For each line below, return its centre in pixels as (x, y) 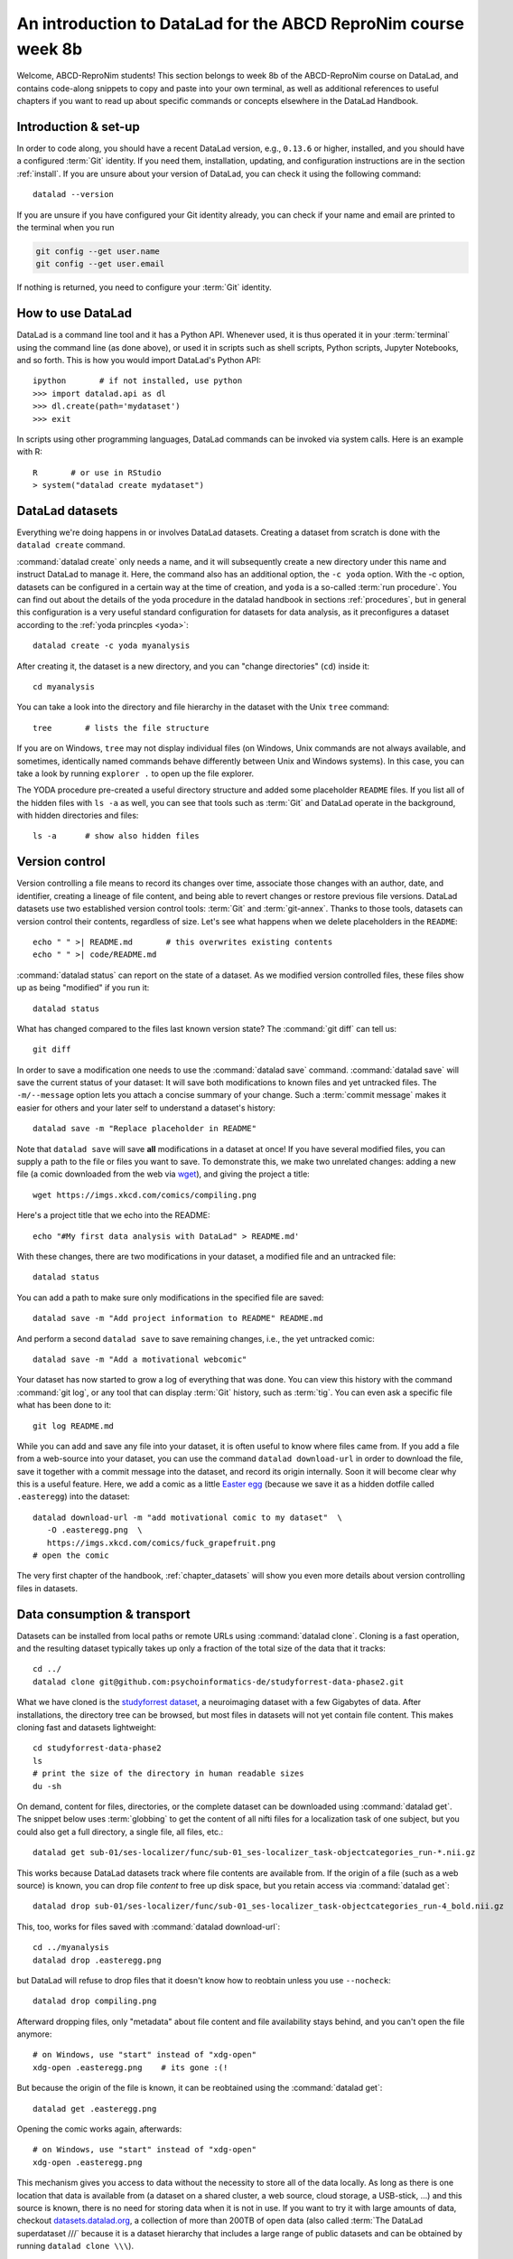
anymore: (34, 2034)
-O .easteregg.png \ (94, 1530)
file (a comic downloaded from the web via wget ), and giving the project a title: (163, 1174)
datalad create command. (71, 545)
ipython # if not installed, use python (138, 381)
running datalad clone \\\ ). (75, 2246)
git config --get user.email (100, 264)
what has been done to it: (64, 1405)
